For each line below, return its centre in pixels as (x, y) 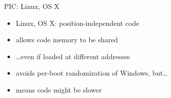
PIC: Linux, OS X (32, 6)
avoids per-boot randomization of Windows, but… (92, 73)
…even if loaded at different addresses (73, 56)
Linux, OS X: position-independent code (77, 23)
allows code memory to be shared (67, 40)
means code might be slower (59, 89)
